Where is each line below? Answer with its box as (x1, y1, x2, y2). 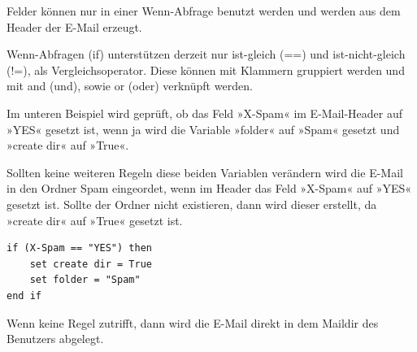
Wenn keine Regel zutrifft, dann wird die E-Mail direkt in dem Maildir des (7, 314, 379, 331)
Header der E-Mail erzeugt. (7, 18, 142, 35)
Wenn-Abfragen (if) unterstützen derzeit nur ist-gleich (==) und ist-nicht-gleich (7, 46, 406, 63)
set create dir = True (29, 258, 152, 270)
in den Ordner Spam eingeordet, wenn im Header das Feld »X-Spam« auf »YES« (7, 180, 412, 197)
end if (7, 289, 41, 302)
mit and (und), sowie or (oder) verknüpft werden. (7, 77, 253, 94)
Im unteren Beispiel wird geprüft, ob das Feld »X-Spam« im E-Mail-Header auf (7, 104, 403, 121)
